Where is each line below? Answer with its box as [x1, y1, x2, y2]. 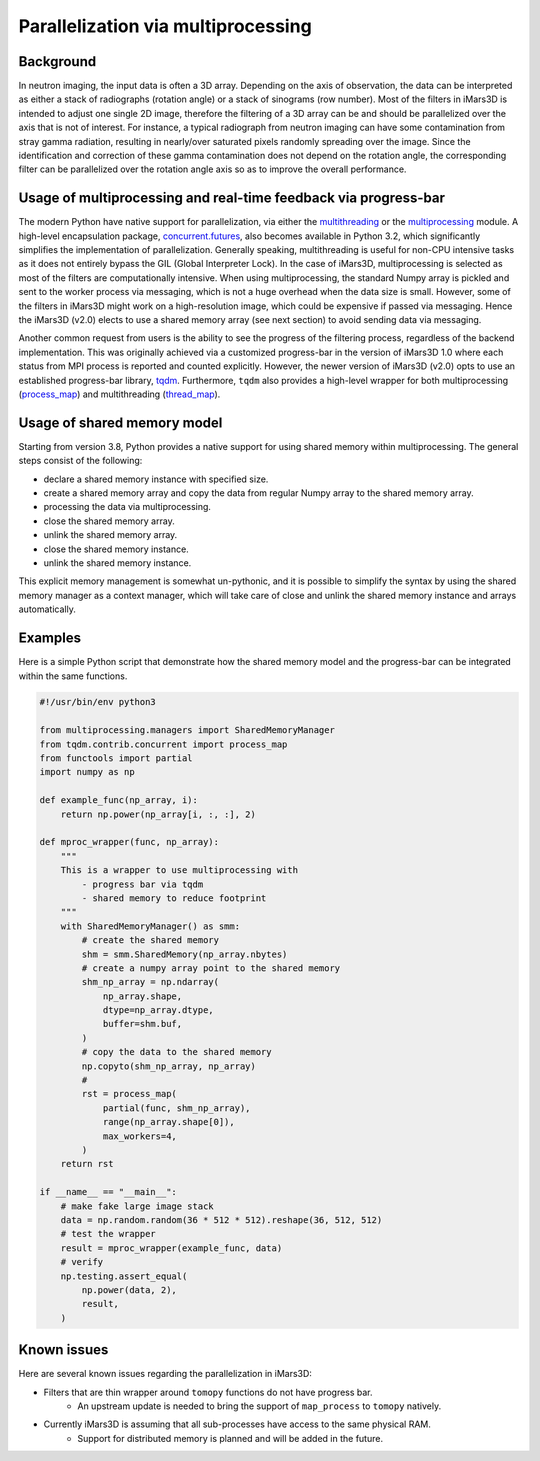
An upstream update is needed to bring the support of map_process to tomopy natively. [77, 1400, 442, 1412]
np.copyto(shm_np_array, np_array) [81, 1060, 257, 1072]
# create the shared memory [81, 935, 220, 946]
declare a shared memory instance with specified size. [43, 473, 269, 485]
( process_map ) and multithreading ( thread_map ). [18, 388, 221, 400]
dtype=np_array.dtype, [102, 1005, 214, 1016]
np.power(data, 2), [81, 1284, 177, 1295]
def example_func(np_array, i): [39, 795, 199, 806]
